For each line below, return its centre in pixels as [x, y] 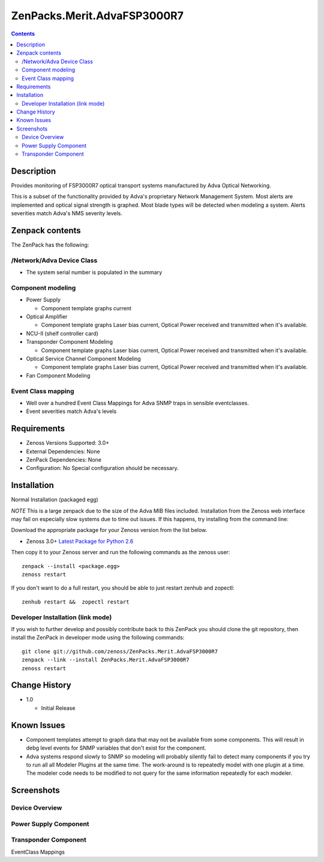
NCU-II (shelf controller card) [62, 333]
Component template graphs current [86, 308]
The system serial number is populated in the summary [94, 272]
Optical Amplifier [47, 317]
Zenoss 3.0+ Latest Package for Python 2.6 [80, 541]
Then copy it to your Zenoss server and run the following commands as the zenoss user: [121, 552]
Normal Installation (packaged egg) [55, 500]
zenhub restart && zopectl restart [76, 602]
